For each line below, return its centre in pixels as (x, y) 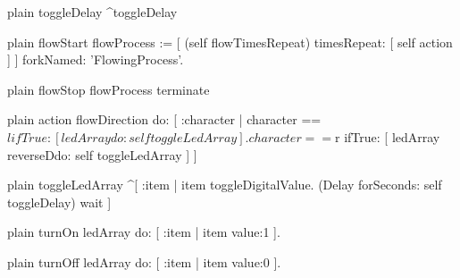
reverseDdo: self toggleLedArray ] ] (102, 154)
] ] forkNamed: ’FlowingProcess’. (96, 59)
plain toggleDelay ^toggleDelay (92, 12)
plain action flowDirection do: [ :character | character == (164, 119)
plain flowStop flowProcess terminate (109, 89)
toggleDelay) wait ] (59, 202)
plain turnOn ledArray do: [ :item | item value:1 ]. (144, 232)
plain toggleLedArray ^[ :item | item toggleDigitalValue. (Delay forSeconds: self (225, 185)
